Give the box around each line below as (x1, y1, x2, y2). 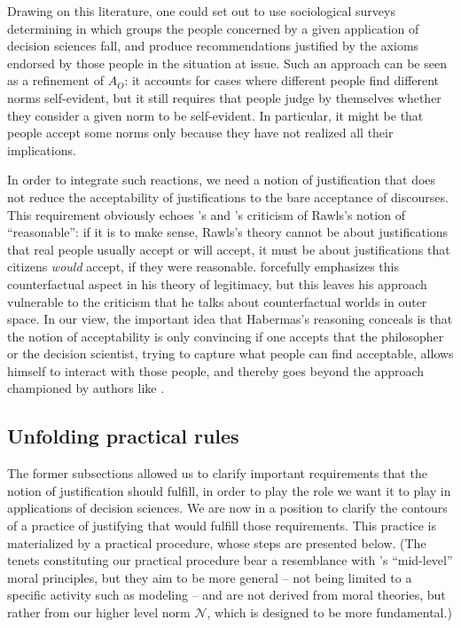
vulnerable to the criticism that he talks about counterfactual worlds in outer (7, 292, 427, 310)
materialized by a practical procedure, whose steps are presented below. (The (7, 533, 426, 552)
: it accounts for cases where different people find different (124, 71, 440, 90)
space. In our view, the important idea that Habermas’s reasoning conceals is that (7, 310, 453, 328)
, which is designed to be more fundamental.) (207, 603, 452, 622)
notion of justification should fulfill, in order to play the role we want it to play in (7, 481, 451, 499)
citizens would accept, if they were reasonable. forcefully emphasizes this (7, 257, 399, 276)
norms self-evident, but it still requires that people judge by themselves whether (7, 88, 441, 106)
